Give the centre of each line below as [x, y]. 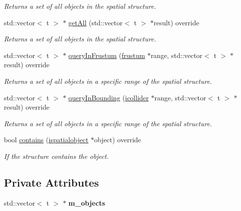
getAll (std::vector [96, 22]
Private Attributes [51, 182]
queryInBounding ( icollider [109, 97]
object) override [118, 140]
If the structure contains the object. [56, 156]
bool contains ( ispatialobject [46, 140]
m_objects [87, 202]
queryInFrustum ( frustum [107, 55]
